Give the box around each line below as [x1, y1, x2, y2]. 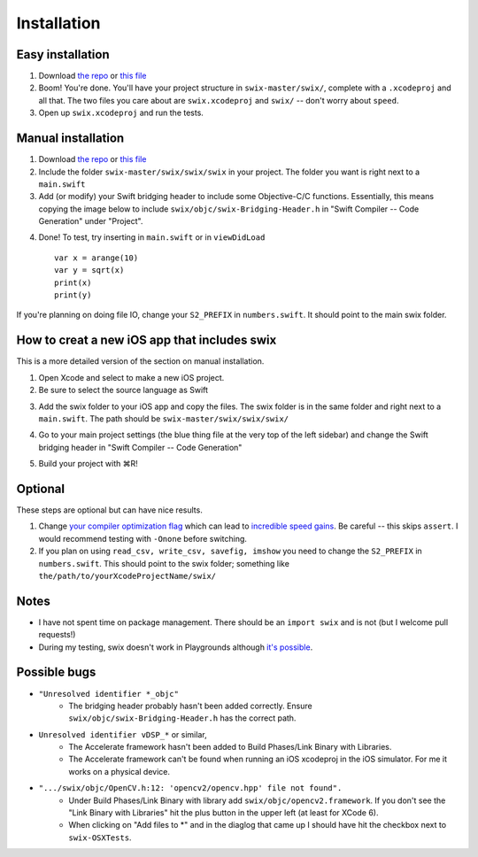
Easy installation [16, 47, 110, 62]
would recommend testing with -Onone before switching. [38, 533, 248, 544]
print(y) [54, 290, 92, 300]
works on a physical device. [68, 766, 171, 776]
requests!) [38, 629, 76, 640]
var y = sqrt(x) [54, 266, 125, 275]
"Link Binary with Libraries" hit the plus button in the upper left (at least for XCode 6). [68, 807, 379, 818]
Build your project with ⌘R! [38, 459, 138, 469]
